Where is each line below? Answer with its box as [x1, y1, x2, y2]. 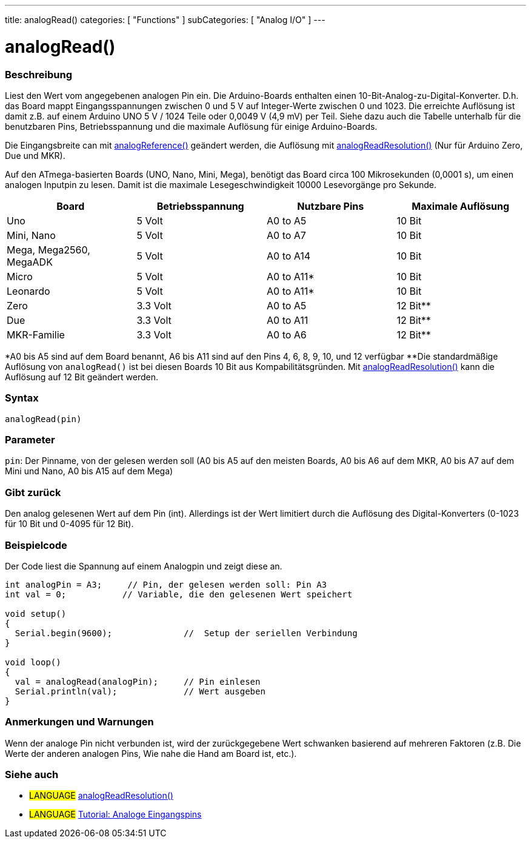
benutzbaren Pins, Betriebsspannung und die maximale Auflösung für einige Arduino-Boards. [5, 121, 378, 132]
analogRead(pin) [5, 414, 82, 424]
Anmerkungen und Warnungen [5, 716, 154, 728]
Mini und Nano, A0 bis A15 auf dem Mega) [5, 466, 173, 477]
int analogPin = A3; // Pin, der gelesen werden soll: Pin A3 [5, 579, 327, 589]
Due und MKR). [5, 150, 65, 161]
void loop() [5, 657, 61, 667]
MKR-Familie [7, 328, 65, 341]
